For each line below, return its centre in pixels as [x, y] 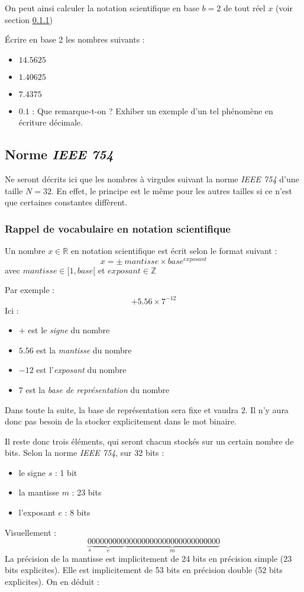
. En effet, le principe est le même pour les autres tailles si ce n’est [172, 190]
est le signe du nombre [69, 330]
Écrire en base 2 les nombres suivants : [75, 39]
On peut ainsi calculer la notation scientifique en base [102, 8]
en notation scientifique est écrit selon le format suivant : [174, 251]
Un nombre [25, 251]
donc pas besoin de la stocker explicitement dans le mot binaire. [121, 421]
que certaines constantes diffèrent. [66, 202]
